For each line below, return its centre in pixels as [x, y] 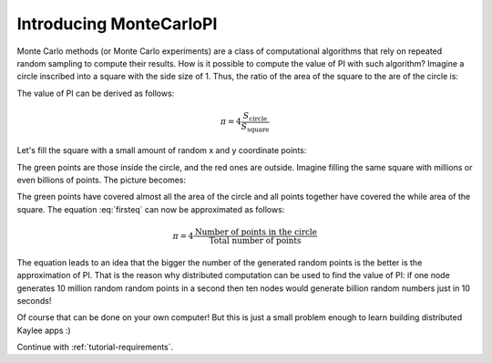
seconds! [34, 300]
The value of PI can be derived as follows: [96, 93]
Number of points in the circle [256, 232]
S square [255, 128]
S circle [255, 117]
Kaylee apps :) [44, 330]
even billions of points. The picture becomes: [102, 180]
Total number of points [255, 240]
